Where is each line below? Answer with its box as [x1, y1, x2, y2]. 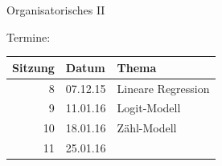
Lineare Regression [117, 79, 210, 96]
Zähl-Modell [117, 119, 177, 136]
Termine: [6, 28, 51, 45]
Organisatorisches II [6, 2, 105, 18]
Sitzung [12, 59, 55, 75]
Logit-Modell [117, 99, 181, 116]
